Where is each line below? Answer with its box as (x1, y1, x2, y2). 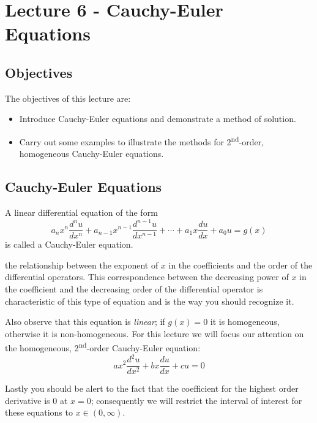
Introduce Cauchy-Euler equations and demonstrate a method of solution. (19, 112, 296, 125)
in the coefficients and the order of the (168, 258, 313, 271)
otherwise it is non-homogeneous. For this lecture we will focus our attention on (5, 327, 304, 340)
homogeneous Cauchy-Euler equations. (19, 147, 164, 160)
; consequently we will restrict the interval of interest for (91, 394, 302, 406)
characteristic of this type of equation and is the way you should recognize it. (5, 294, 294, 307)
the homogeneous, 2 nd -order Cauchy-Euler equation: (5, 340, 201, 354)
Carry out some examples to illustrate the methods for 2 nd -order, (19, 133, 264, 148)
